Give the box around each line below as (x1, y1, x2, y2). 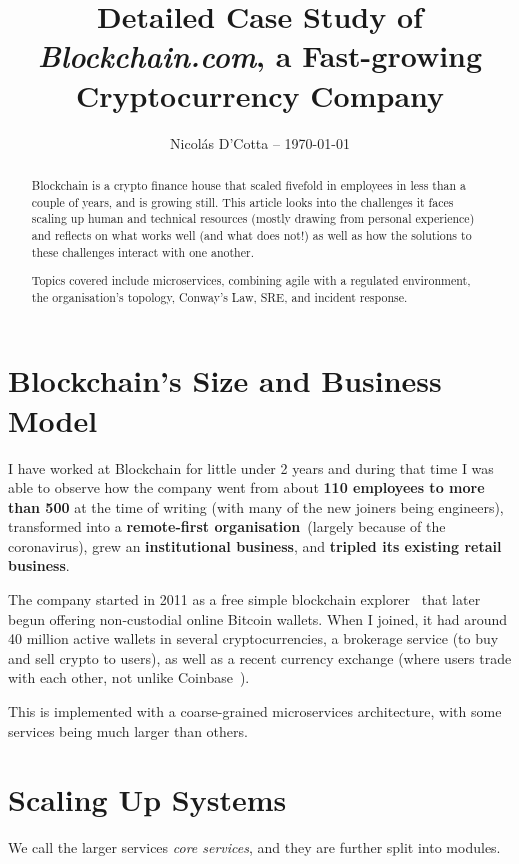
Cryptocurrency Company (75, 74, 445, 115)
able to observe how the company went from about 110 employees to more (8, 477, 485, 498)
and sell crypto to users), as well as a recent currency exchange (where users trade (8, 647, 512, 668)
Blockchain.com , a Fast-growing (37, 35, 483, 77)
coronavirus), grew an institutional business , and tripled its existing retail (8, 535, 502, 556)
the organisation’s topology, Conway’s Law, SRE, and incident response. (31, 288, 408, 305)
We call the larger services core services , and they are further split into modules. (8, 837, 501, 858)
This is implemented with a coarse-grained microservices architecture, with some (8, 701, 502, 722)
